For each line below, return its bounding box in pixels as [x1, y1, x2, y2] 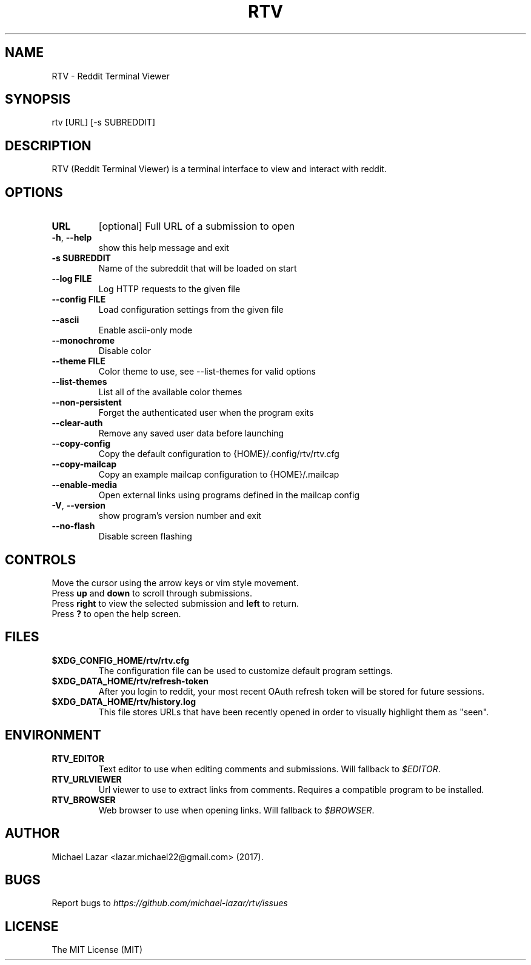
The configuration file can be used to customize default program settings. [98, 665, 393, 676]
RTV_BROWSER [52, 794, 116, 805]
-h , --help [52, 232, 92, 243]
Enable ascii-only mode [98, 325, 193, 336]
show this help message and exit [98, 242, 229, 253]
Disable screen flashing [98, 531, 192, 542]
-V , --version [52, 500, 105, 511]
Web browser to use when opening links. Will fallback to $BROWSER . [98, 804, 375, 815]
